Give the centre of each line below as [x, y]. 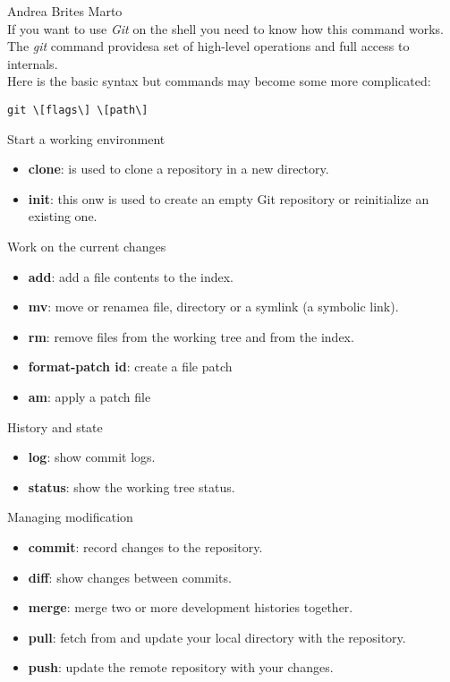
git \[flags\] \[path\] [78, 110]
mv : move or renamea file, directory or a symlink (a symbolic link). [213, 307]
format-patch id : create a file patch [130, 367]
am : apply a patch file [89, 396]
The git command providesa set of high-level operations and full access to [208, 46]
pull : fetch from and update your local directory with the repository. [217, 637]
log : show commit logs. [92, 457]
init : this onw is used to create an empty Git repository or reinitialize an [229, 198]
